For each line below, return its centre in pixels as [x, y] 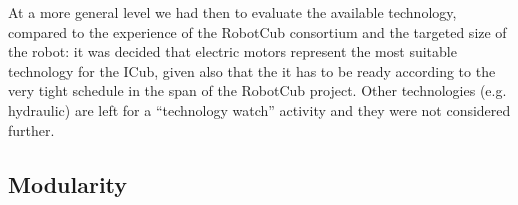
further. [31, 129]
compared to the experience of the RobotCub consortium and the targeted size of [257, 31]
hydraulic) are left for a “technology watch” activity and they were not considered [259, 109]
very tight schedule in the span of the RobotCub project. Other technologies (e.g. [257, 90]
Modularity [68, 183]
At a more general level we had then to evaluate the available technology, [232, 12]
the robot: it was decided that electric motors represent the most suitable [232, 51]
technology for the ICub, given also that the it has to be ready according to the [252, 70]
